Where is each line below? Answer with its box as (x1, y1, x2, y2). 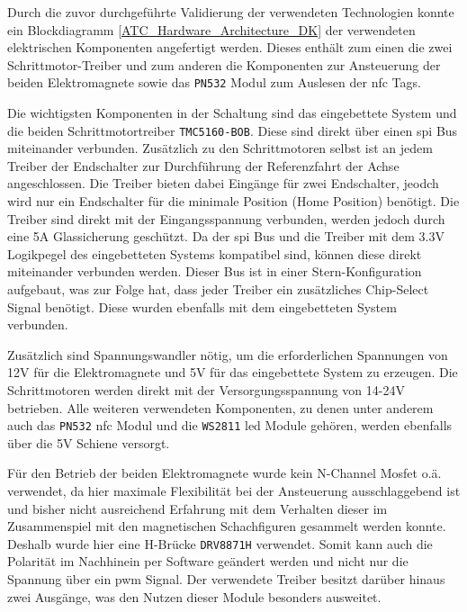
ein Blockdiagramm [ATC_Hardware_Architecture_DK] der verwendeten (7, 20, 416, 39)
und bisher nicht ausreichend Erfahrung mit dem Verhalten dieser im (7, 499, 388, 517)
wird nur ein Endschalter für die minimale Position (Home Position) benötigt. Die (7, 192, 460, 211)
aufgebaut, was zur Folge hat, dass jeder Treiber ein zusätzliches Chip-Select (7, 280, 429, 299)
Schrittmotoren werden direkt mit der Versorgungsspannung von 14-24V (7, 381, 405, 399)
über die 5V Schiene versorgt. (7, 433, 170, 452)
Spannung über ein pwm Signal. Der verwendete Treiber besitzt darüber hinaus (7, 570, 445, 589)
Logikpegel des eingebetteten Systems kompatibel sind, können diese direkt (7, 244, 422, 263)
